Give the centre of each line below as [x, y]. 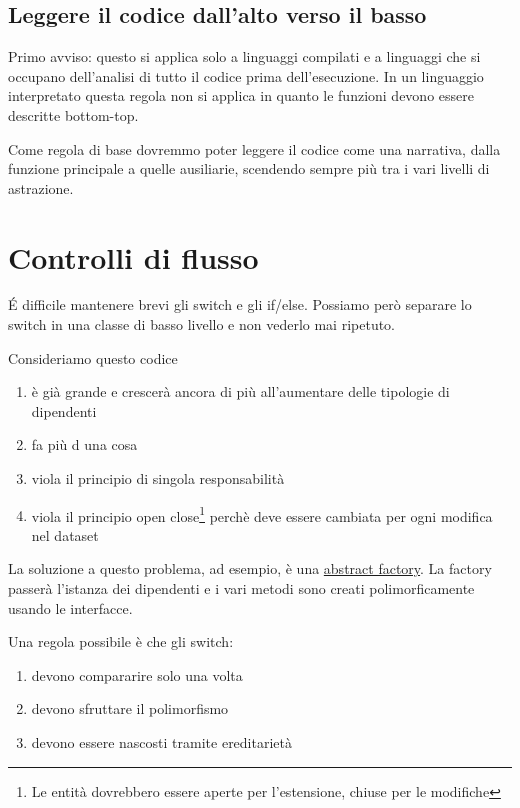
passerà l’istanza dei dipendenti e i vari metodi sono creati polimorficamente [241, 588]
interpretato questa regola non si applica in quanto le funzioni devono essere [241, 95]
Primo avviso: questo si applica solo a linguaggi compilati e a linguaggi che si [244, 56]
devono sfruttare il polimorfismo [130, 708]
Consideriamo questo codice [93, 357]
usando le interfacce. [70, 607]
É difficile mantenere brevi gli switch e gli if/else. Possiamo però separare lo [240, 304]
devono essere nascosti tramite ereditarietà [161, 742]
